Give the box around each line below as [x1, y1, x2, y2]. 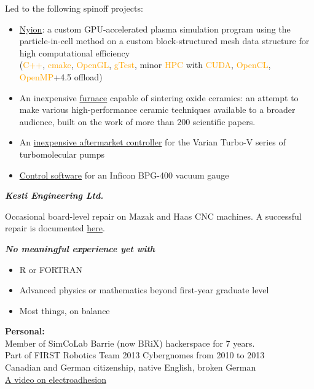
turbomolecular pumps [19, 147, 105, 160]
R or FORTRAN [19, 263, 83, 275]
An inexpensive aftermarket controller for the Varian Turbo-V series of [19, 136, 286, 148]
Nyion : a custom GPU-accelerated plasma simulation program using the [19, 22, 291, 35]
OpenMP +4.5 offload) [19, 70, 103, 83]
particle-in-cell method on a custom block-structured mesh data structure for [19, 34, 310, 47]
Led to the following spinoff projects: [5, 2, 143, 14]
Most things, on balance [19, 304, 110, 317]
